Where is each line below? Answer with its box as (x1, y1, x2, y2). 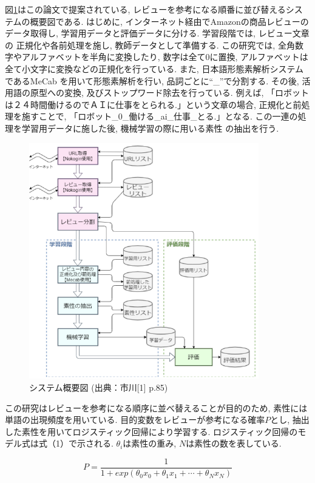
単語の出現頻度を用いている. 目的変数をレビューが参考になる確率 (5, 413, 265, 426)
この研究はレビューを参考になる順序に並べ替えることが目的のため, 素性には (5, 401, 308, 414)
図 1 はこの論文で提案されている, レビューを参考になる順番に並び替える (5, 3, 286, 15)
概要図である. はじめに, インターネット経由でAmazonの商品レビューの (30, 15, 309, 27)
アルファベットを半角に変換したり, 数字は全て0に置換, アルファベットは (21, 50, 308, 63)
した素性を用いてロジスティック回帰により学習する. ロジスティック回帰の (5, 425, 298, 437)
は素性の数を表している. (186, 437, 282, 450)
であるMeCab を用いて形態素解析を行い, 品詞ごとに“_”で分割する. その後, (5, 74, 299, 87)
